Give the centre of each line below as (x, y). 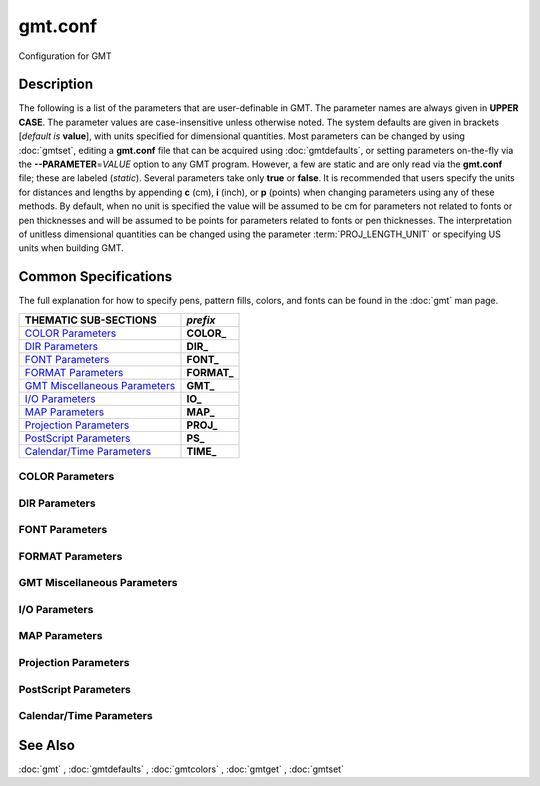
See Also (46, 745)
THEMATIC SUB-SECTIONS (90, 320)
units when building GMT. (71, 248)
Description (56, 84)
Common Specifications (95, 276)
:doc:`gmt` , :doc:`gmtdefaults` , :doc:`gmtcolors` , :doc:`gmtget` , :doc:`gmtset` (181, 769)
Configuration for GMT (65, 56)
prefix (201, 320)
